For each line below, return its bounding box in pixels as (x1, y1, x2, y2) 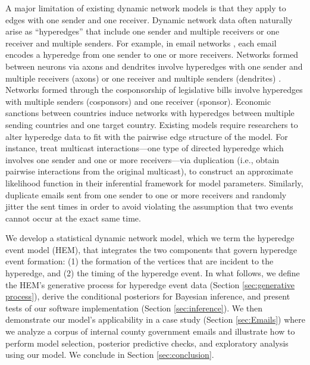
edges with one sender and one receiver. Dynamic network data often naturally (5, 13, 293, 26)
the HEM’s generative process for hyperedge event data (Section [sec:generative (5, 278, 295, 291)
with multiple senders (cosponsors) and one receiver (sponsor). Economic (5, 95, 271, 107)
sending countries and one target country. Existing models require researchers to (5, 118, 298, 130)
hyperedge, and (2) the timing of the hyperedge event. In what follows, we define (5, 267, 300, 279)
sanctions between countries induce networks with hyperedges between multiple (5, 107, 295, 119)
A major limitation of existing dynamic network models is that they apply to (5, 2, 286, 14)
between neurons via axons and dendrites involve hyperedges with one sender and (5, 60, 303, 72)
